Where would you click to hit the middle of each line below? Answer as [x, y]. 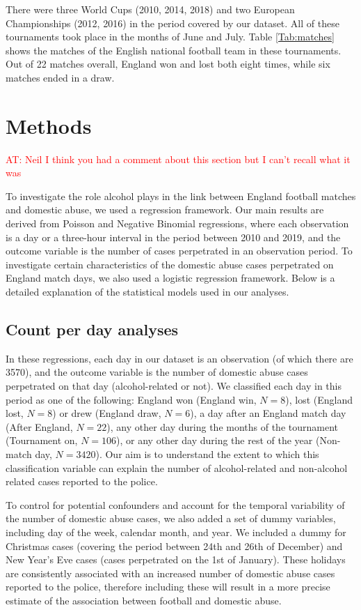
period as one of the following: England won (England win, [131, 399]
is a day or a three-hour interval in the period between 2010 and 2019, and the [173, 237]
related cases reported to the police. [82, 481]
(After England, [39, 426]
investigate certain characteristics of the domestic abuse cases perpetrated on [170, 264]
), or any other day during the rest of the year [215, 440]
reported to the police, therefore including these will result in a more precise [168, 587]
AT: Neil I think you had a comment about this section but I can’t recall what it [178, 159]
